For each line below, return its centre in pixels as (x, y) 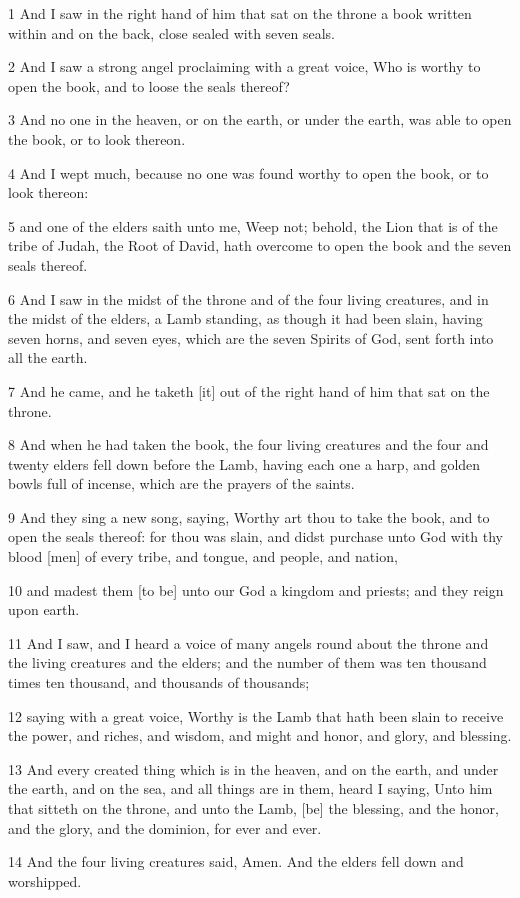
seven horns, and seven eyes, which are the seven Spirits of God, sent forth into (251, 337)
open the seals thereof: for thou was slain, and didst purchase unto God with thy (255, 536)
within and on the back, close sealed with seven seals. (172, 32)
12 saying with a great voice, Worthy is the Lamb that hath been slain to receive (256, 715)
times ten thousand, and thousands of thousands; (159, 682)
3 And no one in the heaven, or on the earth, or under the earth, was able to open (260, 119)
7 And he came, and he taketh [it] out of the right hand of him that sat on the (249, 390)
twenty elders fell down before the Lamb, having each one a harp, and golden (244, 463)
